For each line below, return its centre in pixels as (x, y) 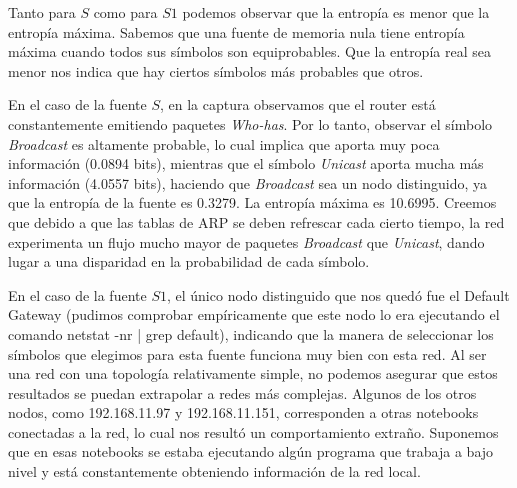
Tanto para (42, 12)
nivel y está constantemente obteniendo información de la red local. (214, 471)
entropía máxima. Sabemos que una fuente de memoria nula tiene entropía (236, 31)
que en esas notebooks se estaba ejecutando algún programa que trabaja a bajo (251, 451)
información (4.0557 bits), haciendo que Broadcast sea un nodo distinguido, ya (248, 182)
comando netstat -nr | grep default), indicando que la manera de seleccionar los (251, 333)
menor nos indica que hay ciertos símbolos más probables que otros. (216, 70)
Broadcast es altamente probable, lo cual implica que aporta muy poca (224, 143)
